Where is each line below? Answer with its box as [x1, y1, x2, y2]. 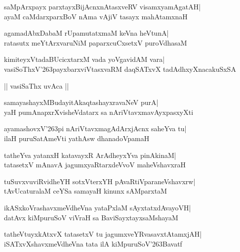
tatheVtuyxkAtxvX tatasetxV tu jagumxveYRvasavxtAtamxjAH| [4, 229, 202, 239]
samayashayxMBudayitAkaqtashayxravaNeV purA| [4, 97, 159, 107]
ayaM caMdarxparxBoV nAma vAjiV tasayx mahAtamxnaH [4, 11, 188, 21]
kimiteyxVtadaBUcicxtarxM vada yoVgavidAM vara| [4, 54, 165, 64]
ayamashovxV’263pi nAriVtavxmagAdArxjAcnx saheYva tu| [4, 123, 187, 134]
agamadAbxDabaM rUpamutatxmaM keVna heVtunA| [4, 28, 169, 38]
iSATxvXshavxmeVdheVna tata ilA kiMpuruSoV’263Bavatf [4, 238, 182, 249]
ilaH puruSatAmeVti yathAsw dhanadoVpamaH [4, 133, 150, 143]
